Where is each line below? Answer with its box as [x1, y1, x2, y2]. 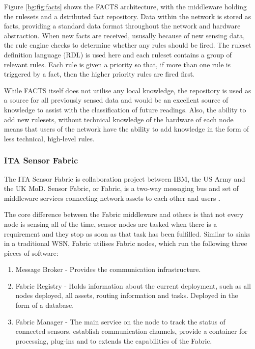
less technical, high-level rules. [4, 133, 95, 143]
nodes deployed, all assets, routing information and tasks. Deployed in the [15, 290, 238, 300]
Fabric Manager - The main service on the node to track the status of [15, 316, 226, 326]
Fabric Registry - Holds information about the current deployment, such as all [15, 280, 251, 291]
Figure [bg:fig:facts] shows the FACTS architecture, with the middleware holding [4, 1, 247, 11]
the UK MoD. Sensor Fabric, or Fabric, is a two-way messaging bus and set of [4, 183, 239, 193]
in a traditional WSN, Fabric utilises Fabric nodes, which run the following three [4, 238, 247, 248]
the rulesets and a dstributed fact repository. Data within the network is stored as [4, 11, 251, 21]
